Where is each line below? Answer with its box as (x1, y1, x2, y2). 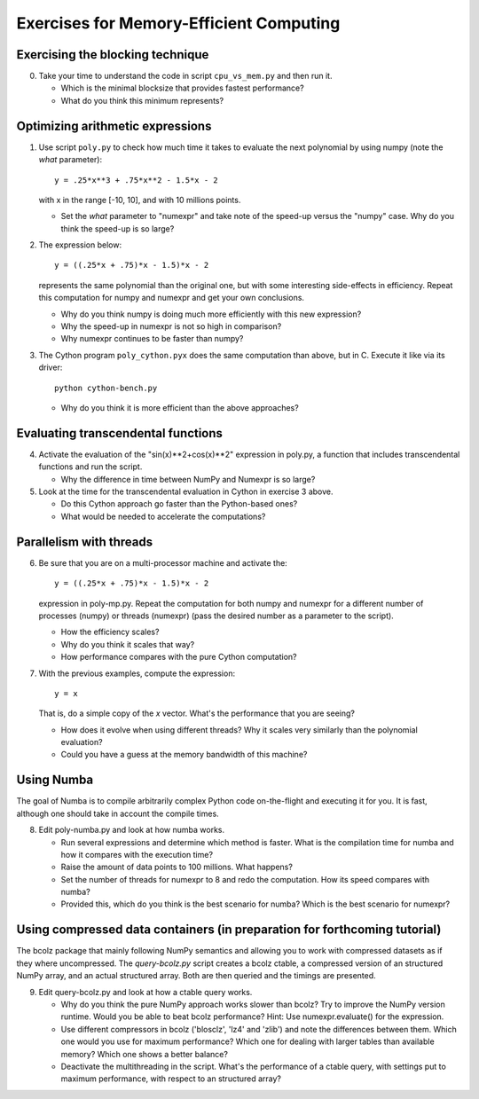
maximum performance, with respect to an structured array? (60, 1073, 282, 1084)
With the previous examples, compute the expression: (38, 668, 235, 679)
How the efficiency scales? (60, 626, 160, 638)
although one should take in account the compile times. (16, 808, 219, 819)
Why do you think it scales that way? (60, 639, 195, 649)
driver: (38, 362, 63, 373)
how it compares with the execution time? (60, 849, 213, 860)
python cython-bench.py (54, 382, 158, 393)
